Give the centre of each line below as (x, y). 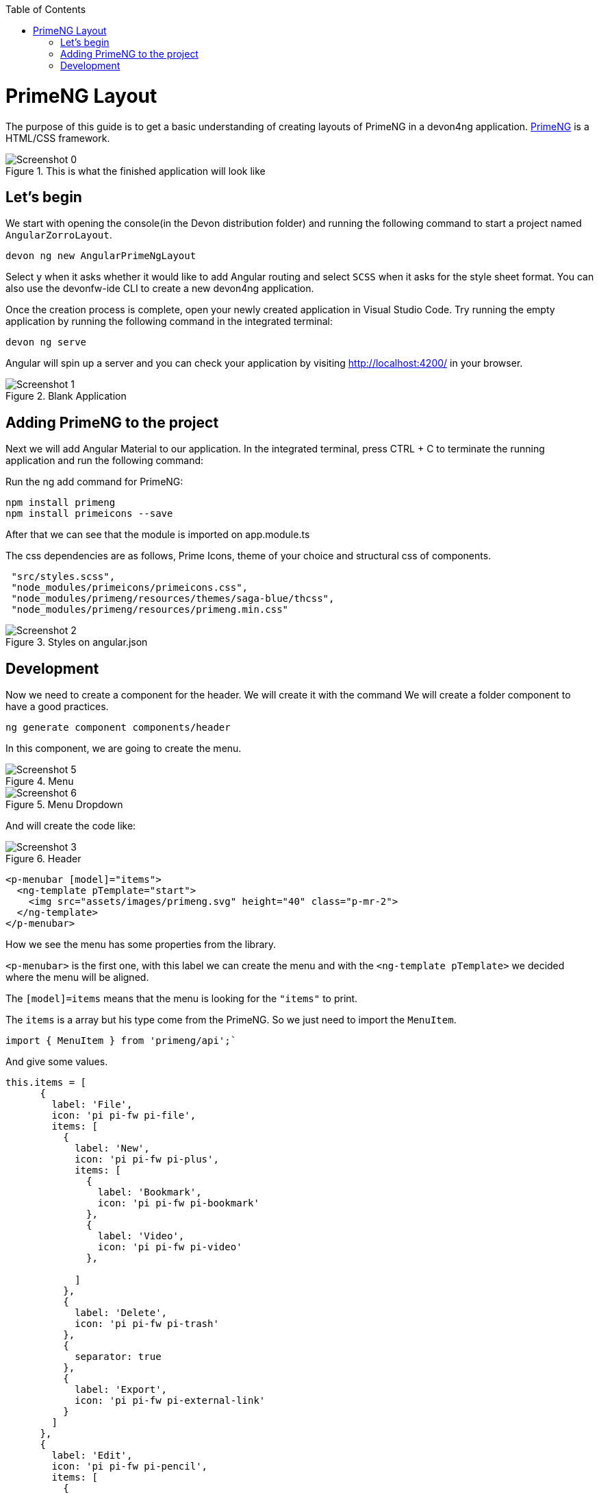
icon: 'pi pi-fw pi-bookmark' (178, 1203)
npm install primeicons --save (89, 514)
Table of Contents (46, 9)
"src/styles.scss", (63, 577)
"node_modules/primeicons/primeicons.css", (130, 588)
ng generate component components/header (118, 728)
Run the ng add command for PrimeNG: (94, 482)
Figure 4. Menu (40, 781)
